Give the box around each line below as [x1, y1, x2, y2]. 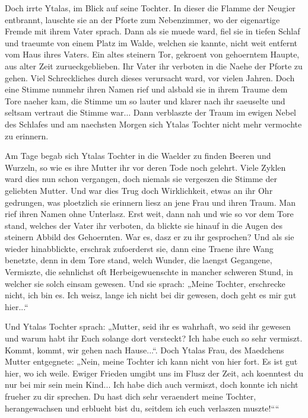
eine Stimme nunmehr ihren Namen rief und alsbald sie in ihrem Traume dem [5, 83, 288, 95]
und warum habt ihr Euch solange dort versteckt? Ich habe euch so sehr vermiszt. [5, 332, 303, 344]
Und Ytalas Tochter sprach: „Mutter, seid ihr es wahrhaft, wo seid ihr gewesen [5, 320, 291, 333]
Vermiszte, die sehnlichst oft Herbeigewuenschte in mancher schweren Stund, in [5, 266, 293, 278]
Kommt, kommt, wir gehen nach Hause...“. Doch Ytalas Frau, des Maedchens [5, 343, 284, 356]
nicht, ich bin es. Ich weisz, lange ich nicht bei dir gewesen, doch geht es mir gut [5, 289, 297, 301]
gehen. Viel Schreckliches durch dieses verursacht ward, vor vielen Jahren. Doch [5, 71, 295, 84]
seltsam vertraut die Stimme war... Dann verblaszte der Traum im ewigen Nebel [5, 106, 297, 119]
